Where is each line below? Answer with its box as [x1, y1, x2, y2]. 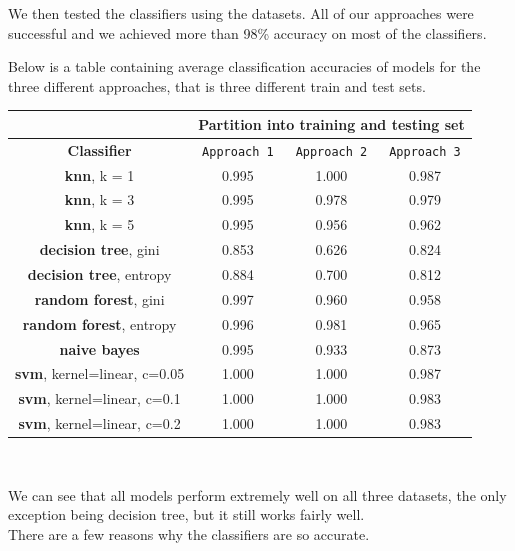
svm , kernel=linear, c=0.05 [15, 363, 185, 384]
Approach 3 [389, 144, 461, 159]
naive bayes [59, 338, 140, 359]
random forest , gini [34, 288, 165, 309]
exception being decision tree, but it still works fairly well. [8, 504, 365, 525]
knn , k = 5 [64, 214, 135, 235]
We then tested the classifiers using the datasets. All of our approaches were [8, 3, 474, 23]
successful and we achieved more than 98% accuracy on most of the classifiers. [8, 22, 487, 43]
